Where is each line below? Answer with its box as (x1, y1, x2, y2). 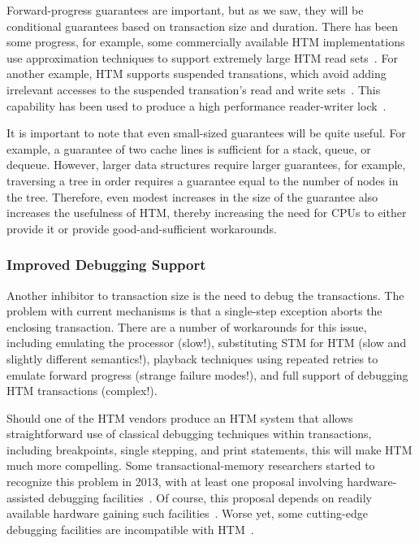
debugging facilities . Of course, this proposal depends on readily (48, 489, 372, 506)
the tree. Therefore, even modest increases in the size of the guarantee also (6, 188, 378, 205)
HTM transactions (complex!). (6, 382, 158, 399)
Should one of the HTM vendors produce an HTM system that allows (6, 409, 353, 426)
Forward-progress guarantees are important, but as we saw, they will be (6, 2, 364, 18)
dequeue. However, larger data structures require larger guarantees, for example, (6, 156, 406, 173)
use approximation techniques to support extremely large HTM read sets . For (6, 49, 398, 66)
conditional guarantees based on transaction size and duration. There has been (6, 17, 399, 34)
